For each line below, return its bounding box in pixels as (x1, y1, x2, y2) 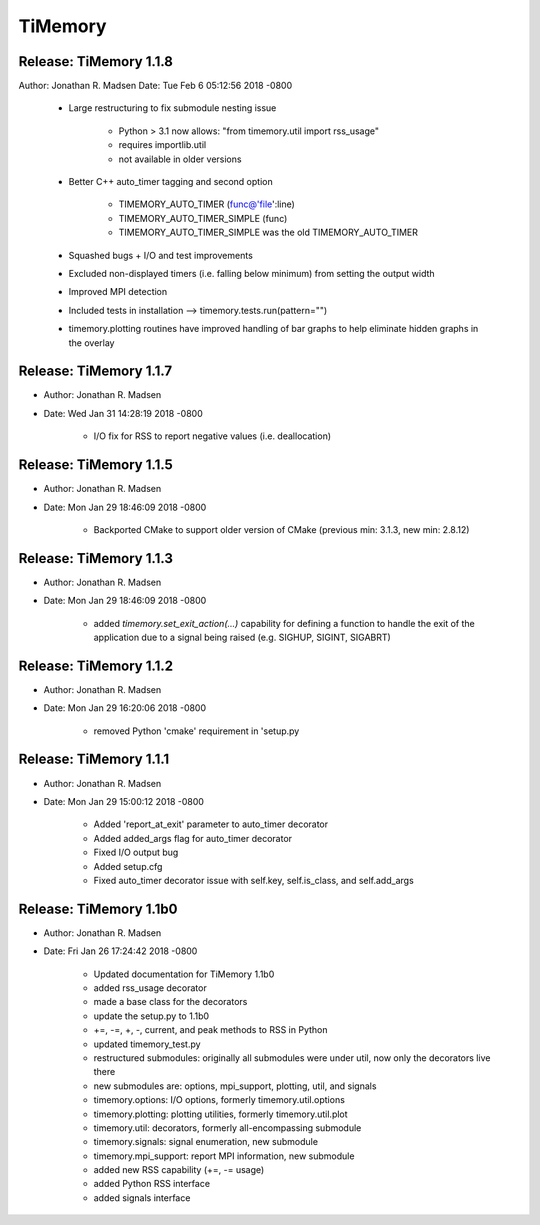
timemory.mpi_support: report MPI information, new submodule (93, 1150, 355, 1162)
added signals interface (93, 1191, 191, 1204)
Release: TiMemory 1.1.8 (18, 53, 174, 70)
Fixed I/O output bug (93, 846, 179, 859)
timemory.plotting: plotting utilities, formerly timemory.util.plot (93, 1108, 349, 1120)
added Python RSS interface (93, 1178, 210, 1190)
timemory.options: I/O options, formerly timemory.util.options (93, 1094, 345, 1106)
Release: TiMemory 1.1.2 (18, 657, 174, 674)
